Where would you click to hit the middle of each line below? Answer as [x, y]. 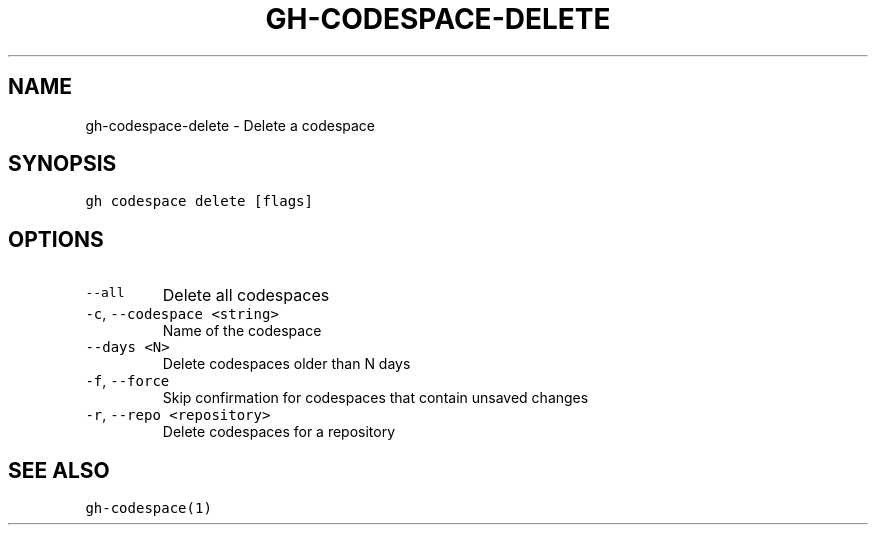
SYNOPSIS [62, 164]
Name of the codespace [242, 331]
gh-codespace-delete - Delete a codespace [230, 125]
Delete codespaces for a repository [279, 432]
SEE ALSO [59, 470]
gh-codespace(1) [148, 508]
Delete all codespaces [246, 295]
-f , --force [127, 381]
